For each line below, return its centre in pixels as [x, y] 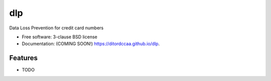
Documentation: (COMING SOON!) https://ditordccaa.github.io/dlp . [91, 44]
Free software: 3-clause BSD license [59, 37]
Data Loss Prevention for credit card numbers [56, 28]
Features [23, 58]
